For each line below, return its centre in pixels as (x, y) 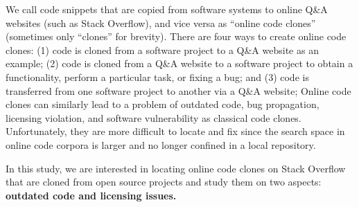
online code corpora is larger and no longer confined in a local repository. (161, 144)
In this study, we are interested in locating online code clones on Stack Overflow (176, 168)
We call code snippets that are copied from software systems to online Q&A (167, 9)
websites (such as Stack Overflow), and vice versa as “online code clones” (161, 22)
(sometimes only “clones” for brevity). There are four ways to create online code (176, 36)
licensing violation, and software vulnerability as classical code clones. (154, 117)
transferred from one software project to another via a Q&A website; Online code (178, 90)
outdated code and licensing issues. (91, 195)
